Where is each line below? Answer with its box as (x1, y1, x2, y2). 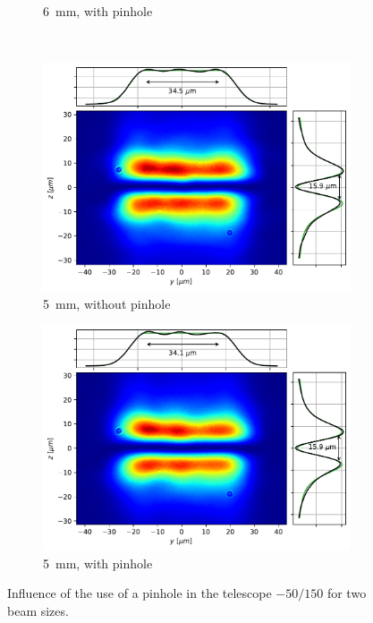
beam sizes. (7, 601, 69, 619)
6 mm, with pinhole (43, 2, 153, 20)
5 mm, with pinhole (43, 553, 153, 572)
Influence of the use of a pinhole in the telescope (7, 584, 272, 602)
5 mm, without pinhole (43, 294, 171, 312)
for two (326, 584, 367, 602)
